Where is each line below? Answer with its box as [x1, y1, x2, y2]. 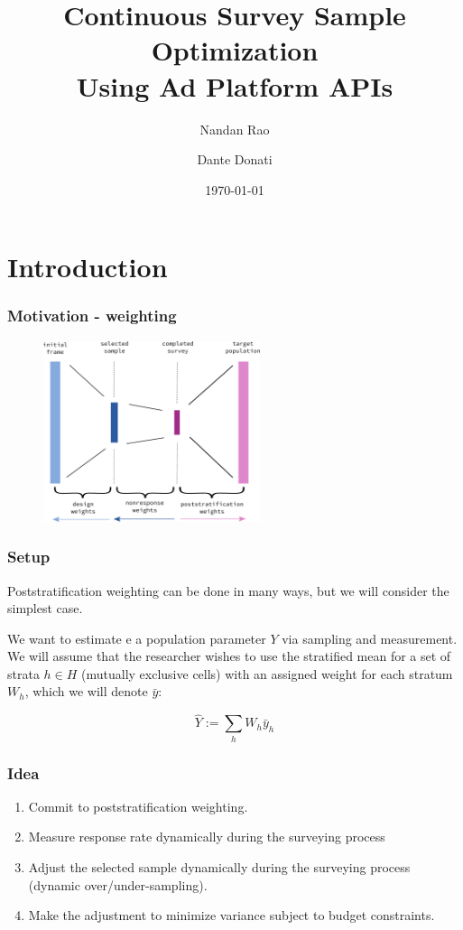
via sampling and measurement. [282, 628, 458, 647]
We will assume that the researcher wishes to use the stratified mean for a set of [7, 646, 451, 665]
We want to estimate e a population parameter [7, 628, 266, 647]
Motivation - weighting [7, 304, 177, 327]
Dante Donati [197, 150, 273, 169]
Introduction [7, 248, 168, 285]
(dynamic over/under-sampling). [28, 875, 208, 894]
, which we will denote [24, 682, 148, 701]
